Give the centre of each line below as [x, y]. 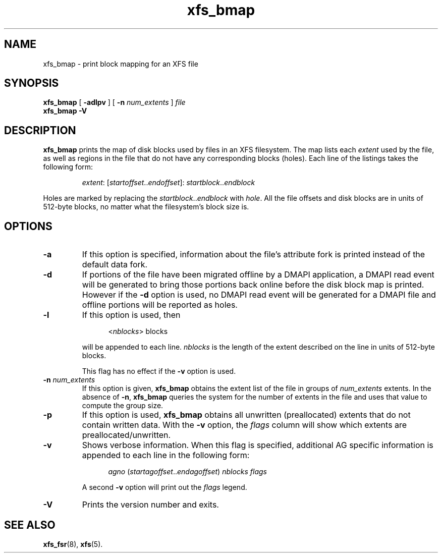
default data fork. [115, 265]
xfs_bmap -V [65, 111]
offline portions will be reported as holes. [160, 305]
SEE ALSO [30, 525]
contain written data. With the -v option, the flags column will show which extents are [244, 425]
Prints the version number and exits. [150, 505]
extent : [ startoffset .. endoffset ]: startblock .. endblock [169, 183]
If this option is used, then [131, 315]
